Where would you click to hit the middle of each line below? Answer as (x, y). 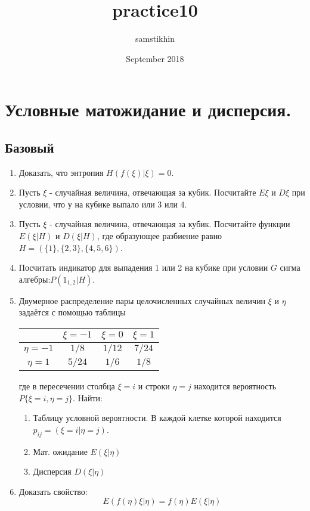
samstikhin (155, 38)
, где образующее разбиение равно (159, 236)
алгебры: (35, 279)
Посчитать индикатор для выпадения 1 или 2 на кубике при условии (143, 267)
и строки (154, 386)
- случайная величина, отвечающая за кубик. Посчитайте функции (170, 224)
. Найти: (88, 397)
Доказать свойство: (53, 491)
